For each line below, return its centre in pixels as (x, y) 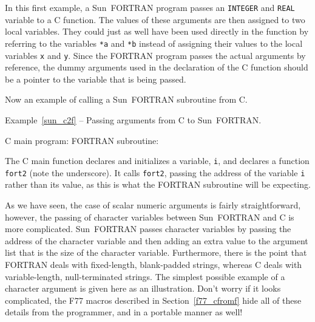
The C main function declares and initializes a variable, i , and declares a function (157, 161)
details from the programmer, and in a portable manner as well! (124, 312)
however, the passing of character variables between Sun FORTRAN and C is (150, 217)
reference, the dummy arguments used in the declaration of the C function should (157, 67)
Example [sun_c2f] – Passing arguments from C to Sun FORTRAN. (133, 119)
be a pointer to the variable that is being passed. (96, 79)
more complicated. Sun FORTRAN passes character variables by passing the (148, 229)
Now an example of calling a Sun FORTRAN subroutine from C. (126, 99)
